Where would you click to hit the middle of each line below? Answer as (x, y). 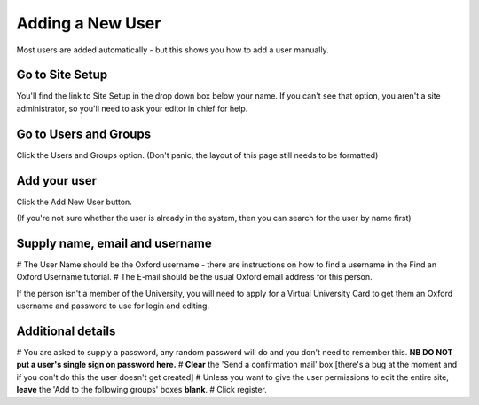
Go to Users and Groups (84, 134)
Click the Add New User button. (74, 202)
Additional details (66, 331)
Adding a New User (89, 23)
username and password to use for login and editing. (113, 306)
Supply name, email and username (114, 243)
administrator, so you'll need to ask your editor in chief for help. (132, 108)
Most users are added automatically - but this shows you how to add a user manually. (173, 50)
